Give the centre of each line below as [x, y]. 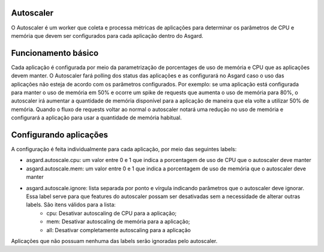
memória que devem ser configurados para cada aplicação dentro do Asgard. [107, 35]
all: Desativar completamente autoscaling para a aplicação [119, 230]
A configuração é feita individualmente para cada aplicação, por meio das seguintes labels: [124, 149]
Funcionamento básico [55, 53]
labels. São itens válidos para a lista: [71, 205]
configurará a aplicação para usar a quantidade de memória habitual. [97, 118]
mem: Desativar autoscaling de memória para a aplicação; [118, 221]
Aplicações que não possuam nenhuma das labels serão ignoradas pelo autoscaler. [114, 241]
